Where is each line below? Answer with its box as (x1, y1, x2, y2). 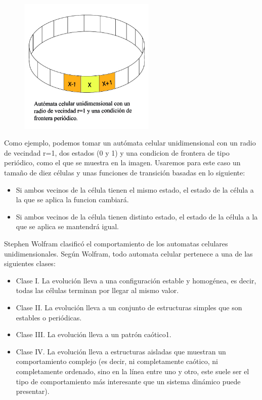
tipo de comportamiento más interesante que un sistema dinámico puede (16, 376, 241, 386)
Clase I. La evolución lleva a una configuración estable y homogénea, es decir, (16, 275, 256, 285)
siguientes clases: (4, 258, 56, 269)
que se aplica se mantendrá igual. (16, 221, 119, 232)
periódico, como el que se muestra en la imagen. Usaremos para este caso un (4, 157, 241, 168)
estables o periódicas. (16, 312, 82, 322)
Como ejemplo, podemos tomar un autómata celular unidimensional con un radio (4, 137, 256, 148)
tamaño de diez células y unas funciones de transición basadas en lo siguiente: (4, 167, 245, 178)
